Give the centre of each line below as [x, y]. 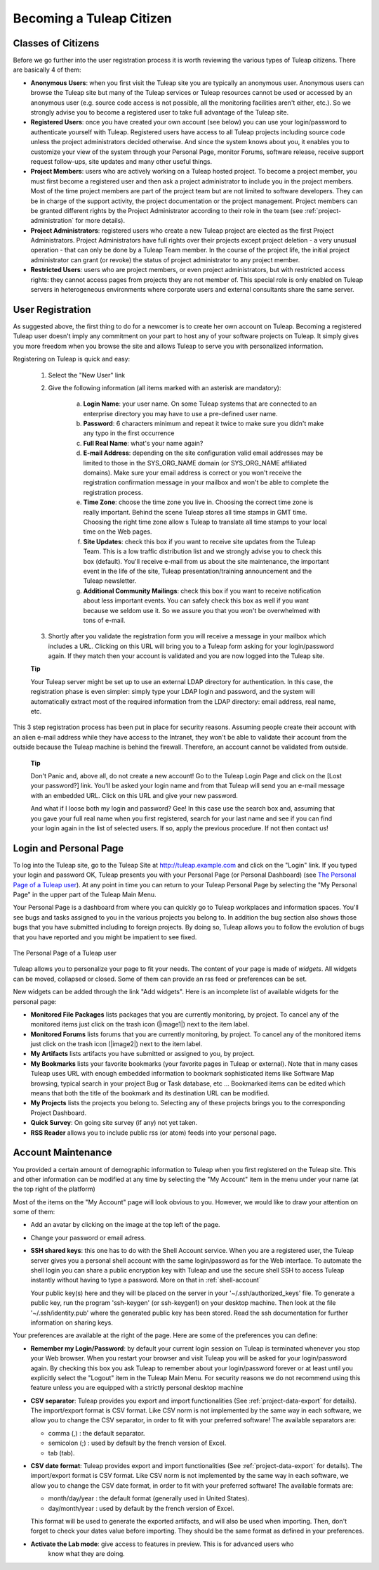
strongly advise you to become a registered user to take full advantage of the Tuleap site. [160, 112]
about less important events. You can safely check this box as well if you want [196, 600]
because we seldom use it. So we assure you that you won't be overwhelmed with [202, 610]
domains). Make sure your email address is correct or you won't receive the [192, 473]
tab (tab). [61, 1453]
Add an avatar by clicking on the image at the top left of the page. [125, 1225]
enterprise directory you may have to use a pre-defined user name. [180, 413]
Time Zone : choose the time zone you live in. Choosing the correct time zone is [198, 502]
